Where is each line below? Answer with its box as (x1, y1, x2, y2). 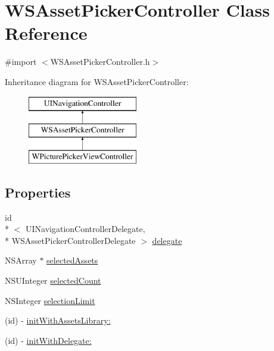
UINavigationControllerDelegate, (25, 222, 145, 235)
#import (5, 55, 37, 68)
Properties (5, 183, 71, 201)
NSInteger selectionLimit (5, 294, 95, 306)
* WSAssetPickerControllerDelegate (5, 234, 136, 246)
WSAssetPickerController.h (50, 55, 150, 68)
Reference (5, 21, 88, 45)
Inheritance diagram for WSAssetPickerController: (5, 75, 189, 87)
